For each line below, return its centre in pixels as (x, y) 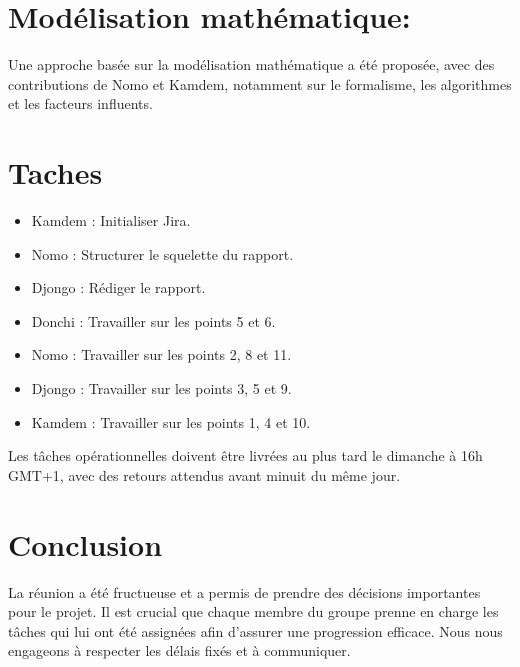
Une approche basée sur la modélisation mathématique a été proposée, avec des (251, 64)
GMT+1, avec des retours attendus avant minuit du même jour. (204, 474)
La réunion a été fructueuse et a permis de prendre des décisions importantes (244, 591)
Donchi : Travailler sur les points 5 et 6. (153, 320)
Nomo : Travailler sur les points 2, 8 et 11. (161, 354)
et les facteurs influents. (80, 103)
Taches (55, 172)
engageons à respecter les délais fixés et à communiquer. (179, 650)
